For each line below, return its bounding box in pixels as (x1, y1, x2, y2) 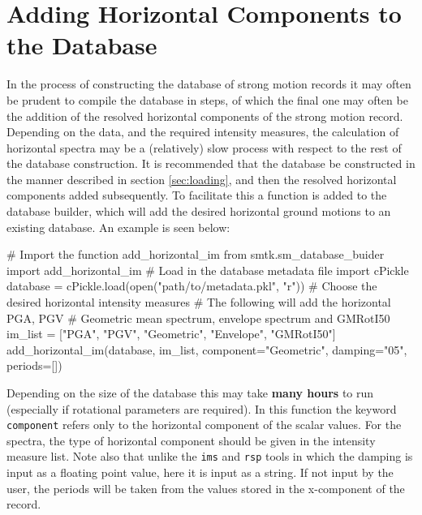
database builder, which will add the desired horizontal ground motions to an (6, 203, 391, 220)
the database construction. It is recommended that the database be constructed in (6, 155, 416, 172)
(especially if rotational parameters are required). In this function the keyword (6, 400, 397, 417)
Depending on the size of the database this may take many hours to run (6, 384, 374, 401)
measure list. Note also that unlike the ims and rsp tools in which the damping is (6, 448, 413, 465)
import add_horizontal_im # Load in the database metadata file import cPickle (6, 261, 409, 278)
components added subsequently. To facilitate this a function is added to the (6, 187, 387, 204)
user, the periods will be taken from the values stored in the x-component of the (6, 479, 405, 496)
